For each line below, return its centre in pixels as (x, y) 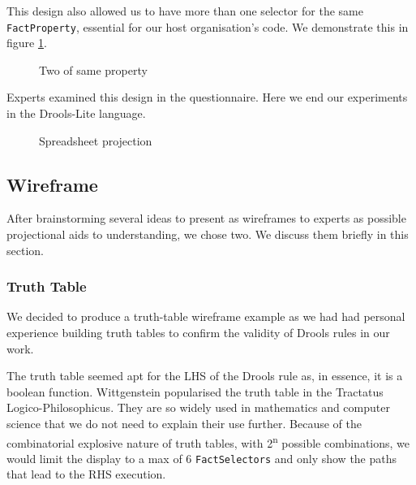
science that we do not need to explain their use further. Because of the (184, 423)
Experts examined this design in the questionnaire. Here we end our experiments (207, 97)
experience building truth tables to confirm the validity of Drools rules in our (198, 333)
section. (25, 250)
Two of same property (93, 69)
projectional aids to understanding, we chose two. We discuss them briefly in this (208, 234)
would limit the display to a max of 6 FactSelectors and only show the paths (202, 458)
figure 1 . (27, 43)
